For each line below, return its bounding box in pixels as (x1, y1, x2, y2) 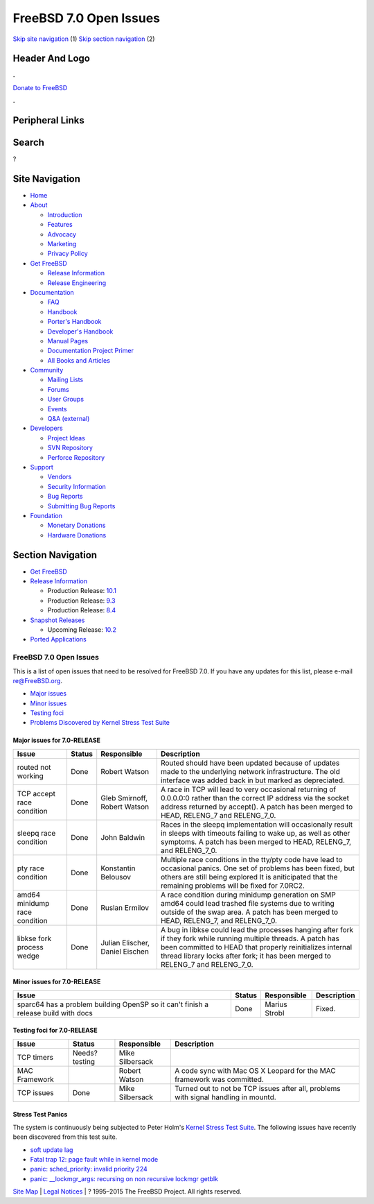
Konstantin (100, 863, 136, 873)
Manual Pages (47, 336, 89, 345)
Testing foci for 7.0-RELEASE (12, 1026, 98, 1035)
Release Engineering (47, 278, 107, 287)
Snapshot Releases (30, 616, 85, 624)
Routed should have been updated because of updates (160, 758, 340, 768)
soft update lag (30, 1145, 73, 1154)
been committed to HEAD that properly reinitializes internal (160, 942, 353, 952)
